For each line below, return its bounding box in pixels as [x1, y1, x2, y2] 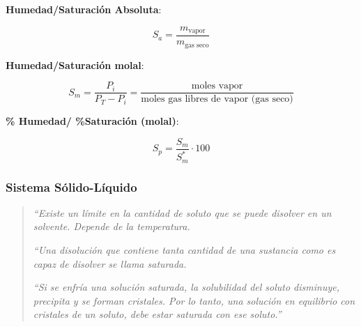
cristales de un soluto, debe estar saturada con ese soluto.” [33, 307, 282, 321]
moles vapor [191, 81, 243, 91]
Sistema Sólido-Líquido [6, 178, 137, 195]
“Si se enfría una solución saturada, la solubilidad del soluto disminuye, [33, 280, 339, 294]
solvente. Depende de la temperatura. [33, 219, 190, 234]
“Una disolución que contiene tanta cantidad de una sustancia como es [33, 243, 336, 257]
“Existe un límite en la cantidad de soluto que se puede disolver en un [33, 205, 332, 220]
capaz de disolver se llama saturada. [33, 256, 187, 271]
